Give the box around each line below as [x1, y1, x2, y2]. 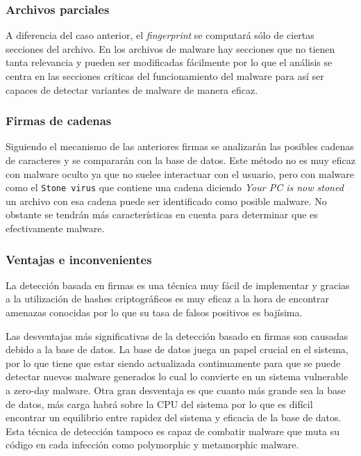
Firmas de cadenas [6, 112, 112, 129]
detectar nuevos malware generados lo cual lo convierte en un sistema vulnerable [6, 369, 349, 384]
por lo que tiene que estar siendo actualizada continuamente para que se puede [6, 355, 341, 370]
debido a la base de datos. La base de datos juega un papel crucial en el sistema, [6, 342, 349, 357]
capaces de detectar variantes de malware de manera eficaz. [6, 82, 258, 97]
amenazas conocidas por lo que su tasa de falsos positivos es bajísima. [6, 305, 303, 320]
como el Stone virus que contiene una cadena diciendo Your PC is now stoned [6, 180, 344, 195]
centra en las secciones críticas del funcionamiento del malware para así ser [6, 69, 324, 83]
